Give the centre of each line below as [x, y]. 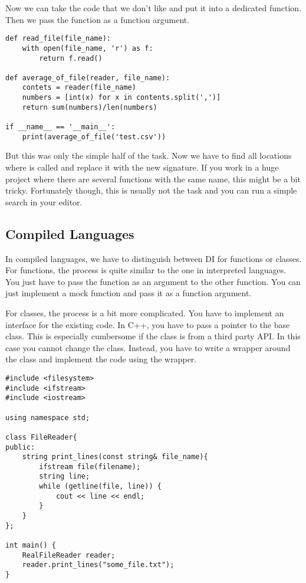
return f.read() [71, 58]
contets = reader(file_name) [79, 88]
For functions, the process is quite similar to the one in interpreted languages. [146, 270]
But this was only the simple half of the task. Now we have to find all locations [149, 155]
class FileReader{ [41, 437]
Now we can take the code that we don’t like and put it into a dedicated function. [154, 8]
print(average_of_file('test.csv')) [94, 137]
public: [20, 447]
